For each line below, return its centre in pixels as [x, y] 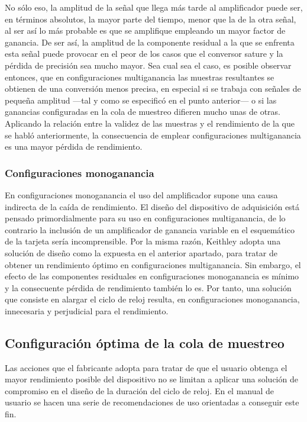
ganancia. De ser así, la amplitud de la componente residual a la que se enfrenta [150, 42]
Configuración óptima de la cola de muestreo [145, 342]
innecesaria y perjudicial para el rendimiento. [87, 310]
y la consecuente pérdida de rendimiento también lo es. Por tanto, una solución [148, 287]
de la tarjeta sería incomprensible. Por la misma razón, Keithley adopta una [143, 241]
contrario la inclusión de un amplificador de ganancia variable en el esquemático [150, 229]
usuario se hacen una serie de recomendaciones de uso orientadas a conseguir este [152, 402]
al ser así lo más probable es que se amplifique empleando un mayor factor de [145, 30]
